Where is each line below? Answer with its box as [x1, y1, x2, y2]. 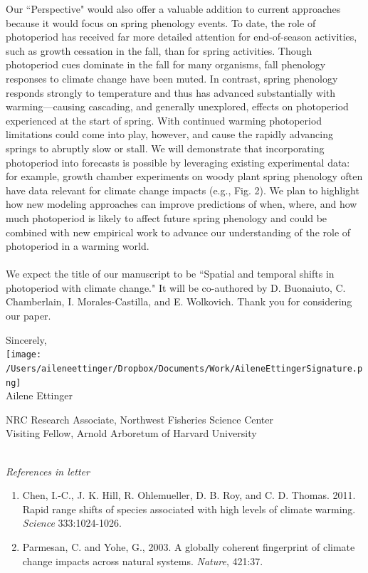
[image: [6, 349, 42, 360]
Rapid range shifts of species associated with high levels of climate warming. [22, 501, 356, 516]
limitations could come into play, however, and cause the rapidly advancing [6, 127, 333, 142]
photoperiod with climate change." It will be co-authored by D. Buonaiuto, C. [6, 280, 346, 295]
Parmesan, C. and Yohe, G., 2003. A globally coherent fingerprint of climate [22, 539, 355, 554]
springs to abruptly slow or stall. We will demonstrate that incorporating [6, 140, 325, 155]
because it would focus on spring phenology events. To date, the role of [6, 15, 316, 30]
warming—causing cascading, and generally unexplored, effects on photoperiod [6, 99, 349, 114]
